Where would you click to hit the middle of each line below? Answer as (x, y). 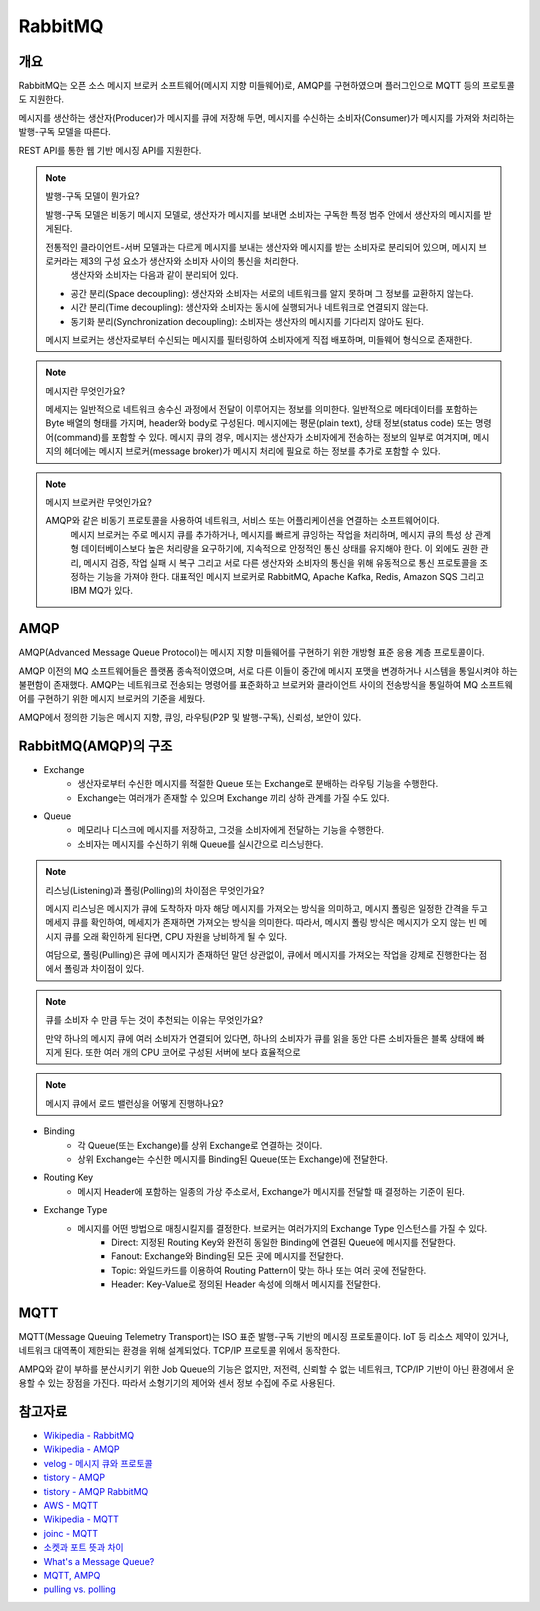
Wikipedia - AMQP (81, 1449)
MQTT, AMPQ (72, 1575)
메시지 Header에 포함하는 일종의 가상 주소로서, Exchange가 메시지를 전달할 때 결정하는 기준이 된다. (271, 1191)
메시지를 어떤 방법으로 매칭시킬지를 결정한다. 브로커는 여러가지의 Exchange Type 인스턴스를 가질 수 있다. (282, 1228)
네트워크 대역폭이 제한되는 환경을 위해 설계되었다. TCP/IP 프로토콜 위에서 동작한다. (179, 1351)
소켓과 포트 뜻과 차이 (83, 1547)
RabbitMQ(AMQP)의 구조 (95, 745)
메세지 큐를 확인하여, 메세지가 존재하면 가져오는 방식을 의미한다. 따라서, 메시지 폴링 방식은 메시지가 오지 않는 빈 (261, 922)
